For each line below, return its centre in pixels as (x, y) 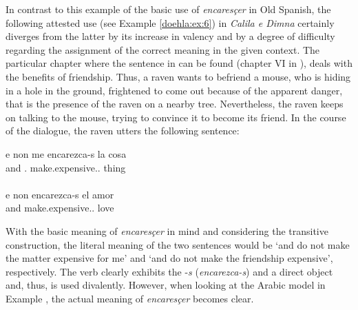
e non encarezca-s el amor (60, 194)
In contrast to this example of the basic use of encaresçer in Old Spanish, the (168, 9)
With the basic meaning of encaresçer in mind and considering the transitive (167, 230)
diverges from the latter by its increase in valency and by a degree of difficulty (170, 36)
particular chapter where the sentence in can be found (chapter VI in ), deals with (179, 63)
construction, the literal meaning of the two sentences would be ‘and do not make (178, 244)
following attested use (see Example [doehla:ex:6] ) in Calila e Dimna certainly (170, 22)
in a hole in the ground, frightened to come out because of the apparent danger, (174, 90)
